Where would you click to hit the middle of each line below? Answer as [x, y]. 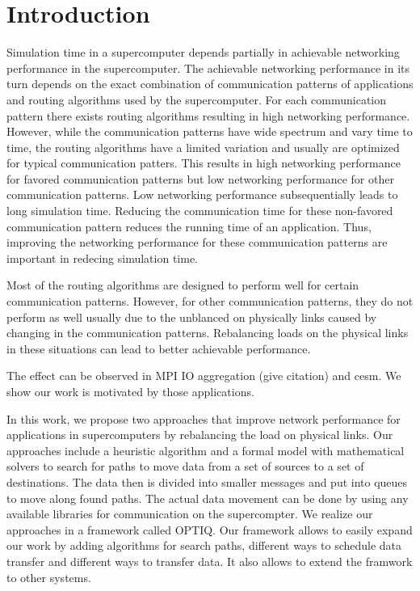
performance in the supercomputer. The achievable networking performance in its [208, 68]
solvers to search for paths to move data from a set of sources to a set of [185, 466]
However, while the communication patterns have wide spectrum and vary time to [210, 131]
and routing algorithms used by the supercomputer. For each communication [197, 99]
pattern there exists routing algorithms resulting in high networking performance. [208, 115]
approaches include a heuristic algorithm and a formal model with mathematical [206, 450]
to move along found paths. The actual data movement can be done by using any [208, 498]
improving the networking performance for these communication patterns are [197, 242]
